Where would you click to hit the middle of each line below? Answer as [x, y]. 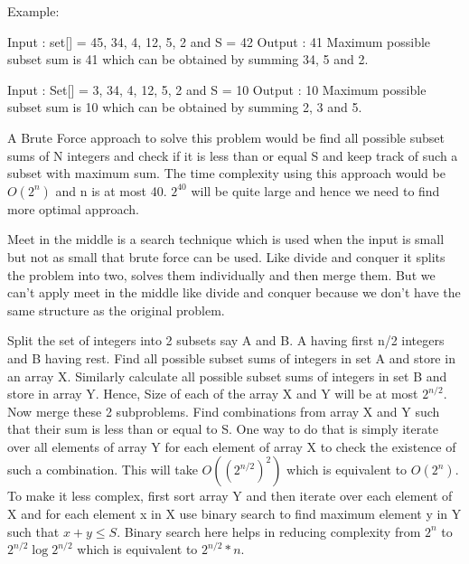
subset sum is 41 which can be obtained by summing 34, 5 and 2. [188, 59]
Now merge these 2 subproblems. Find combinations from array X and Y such [224, 411]
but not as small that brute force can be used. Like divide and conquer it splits [226, 256]
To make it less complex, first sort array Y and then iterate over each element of [230, 496]
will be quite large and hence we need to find [315, 190]
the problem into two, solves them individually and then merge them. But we [221, 274]
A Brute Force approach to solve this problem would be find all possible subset [226, 137]
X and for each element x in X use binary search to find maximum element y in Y [234, 514]
